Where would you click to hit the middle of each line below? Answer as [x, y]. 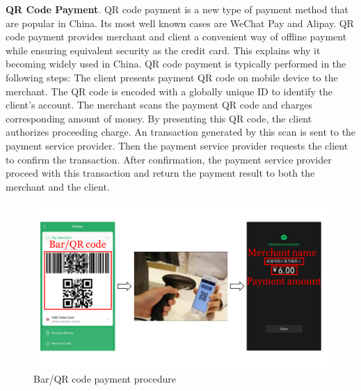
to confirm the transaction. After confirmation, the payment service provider [169, 159]
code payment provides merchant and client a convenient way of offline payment [176, 37]
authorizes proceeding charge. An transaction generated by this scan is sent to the [181, 132]
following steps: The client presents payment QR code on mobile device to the [172, 77]
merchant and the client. [58, 186]
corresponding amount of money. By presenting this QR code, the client [159, 118]
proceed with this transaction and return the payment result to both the [160, 173]
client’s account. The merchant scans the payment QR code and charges [159, 105]
